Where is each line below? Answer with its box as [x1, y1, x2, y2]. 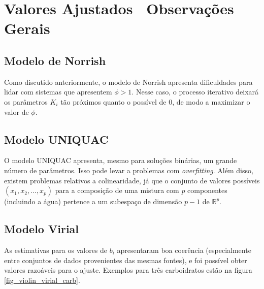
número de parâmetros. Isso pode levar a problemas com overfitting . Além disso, [4, 165, 253, 175]
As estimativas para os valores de [4, 244, 108, 255]
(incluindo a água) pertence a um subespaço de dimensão [4, 196, 182, 207]
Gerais [4, 18, 50, 39]
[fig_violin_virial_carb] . [4, 274, 80, 285]
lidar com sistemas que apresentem [4, 86, 112, 97]
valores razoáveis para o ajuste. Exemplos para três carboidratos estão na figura [4, 265, 252, 275]
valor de [4, 106, 29, 117]
